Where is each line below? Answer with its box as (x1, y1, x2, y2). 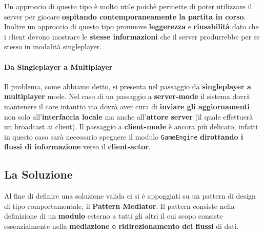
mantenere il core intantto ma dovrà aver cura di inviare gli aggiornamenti (4, 101, 250, 111)
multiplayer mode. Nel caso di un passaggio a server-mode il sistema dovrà (4, 91, 250, 102)
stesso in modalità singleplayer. (4, 41, 102, 52)
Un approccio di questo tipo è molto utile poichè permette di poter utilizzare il (4, 1, 252, 11)
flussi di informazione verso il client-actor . (4, 141, 151, 152)
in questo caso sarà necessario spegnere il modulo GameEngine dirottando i (4, 131, 243, 142)
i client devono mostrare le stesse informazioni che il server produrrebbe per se (4, 31, 260, 42)
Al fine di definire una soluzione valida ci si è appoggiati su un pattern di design (4, 190, 256, 201)
